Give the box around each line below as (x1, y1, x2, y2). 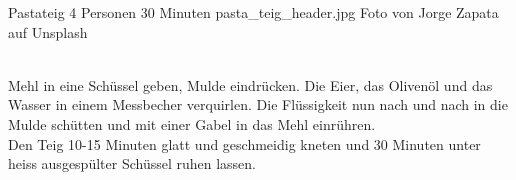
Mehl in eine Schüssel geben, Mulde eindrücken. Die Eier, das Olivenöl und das (8, 74, 493, 95)
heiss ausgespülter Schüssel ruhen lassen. (8, 153, 257, 174)
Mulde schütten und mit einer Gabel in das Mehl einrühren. (8, 113, 376, 134)
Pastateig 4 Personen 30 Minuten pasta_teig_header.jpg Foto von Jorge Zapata (8, 2, 499, 22)
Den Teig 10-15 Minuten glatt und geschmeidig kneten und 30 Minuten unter (8, 133, 481, 154)
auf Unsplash (8, 21, 88, 42)
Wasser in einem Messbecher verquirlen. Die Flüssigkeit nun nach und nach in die (8, 94, 508, 115)
